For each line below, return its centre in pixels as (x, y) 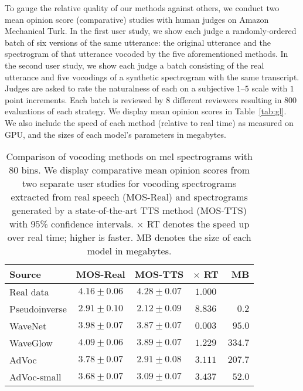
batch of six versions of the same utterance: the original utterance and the (138, 42)
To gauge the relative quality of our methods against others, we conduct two (142, 8)
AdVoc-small (35, 377)
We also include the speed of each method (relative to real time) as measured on (149, 122)
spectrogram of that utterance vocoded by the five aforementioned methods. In (147, 54)
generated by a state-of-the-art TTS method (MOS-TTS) (129, 210)
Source (25, 274)
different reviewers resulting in (227, 99)
